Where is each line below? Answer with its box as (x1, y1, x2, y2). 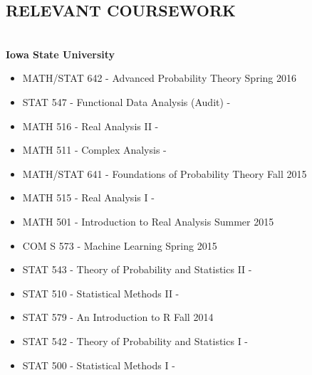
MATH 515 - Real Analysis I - (22, 190, 155, 205)
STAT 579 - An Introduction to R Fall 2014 (22, 310, 214, 324)
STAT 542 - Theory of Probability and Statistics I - (22, 333, 249, 348)
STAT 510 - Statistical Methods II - (22, 285, 180, 300)
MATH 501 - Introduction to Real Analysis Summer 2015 (22, 213, 274, 228)
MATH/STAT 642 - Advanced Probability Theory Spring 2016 (22, 70, 296, 85)
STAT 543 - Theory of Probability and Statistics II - (22, 262, 252, 277)
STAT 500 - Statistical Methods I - (22, 357, 175, 372)
